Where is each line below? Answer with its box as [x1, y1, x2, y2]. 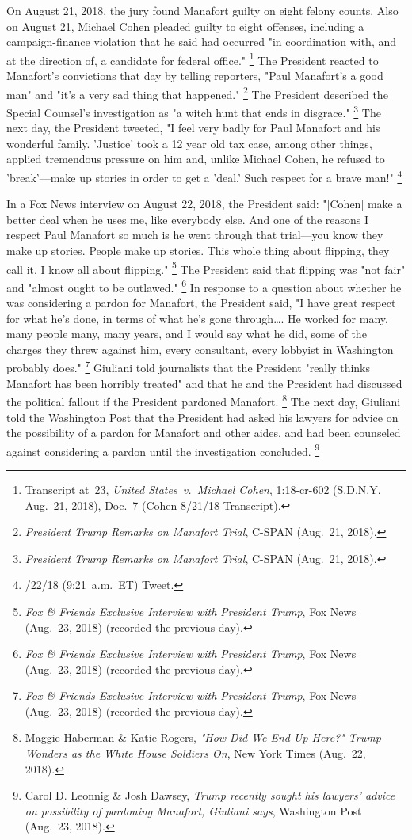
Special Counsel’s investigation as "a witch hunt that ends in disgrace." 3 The [6, 101, 381, 120]
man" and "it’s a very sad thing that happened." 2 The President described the [6, 83, 388, 102]
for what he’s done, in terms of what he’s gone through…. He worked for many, [6, 310, 388, 326]
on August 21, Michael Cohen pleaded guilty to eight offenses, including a [6, 17, 364, 34]
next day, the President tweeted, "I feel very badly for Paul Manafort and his [6, 120, 380, 136]
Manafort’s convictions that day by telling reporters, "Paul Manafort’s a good [6, 67, 383, 84]
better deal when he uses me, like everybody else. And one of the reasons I [6, 211, 369, 227]
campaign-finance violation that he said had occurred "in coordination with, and [6, 33, 396, 50]
